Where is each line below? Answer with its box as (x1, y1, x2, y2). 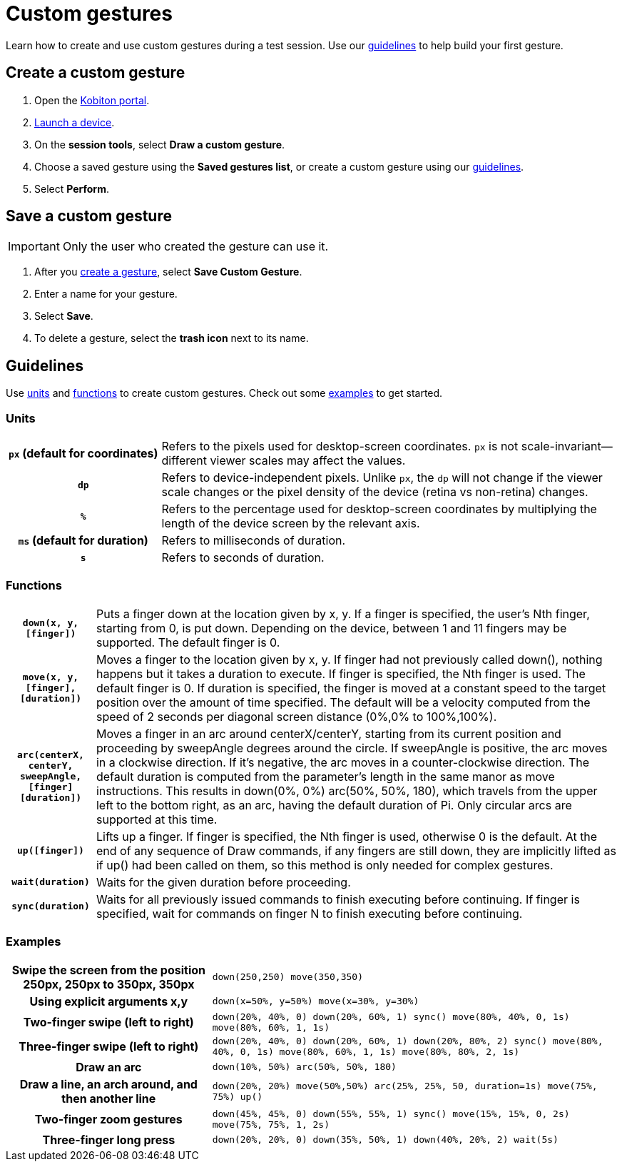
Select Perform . (34, 182, 109, 195)
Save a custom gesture (6, 207, 172, 226)
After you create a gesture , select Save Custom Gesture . (34, 266, 302, 278)
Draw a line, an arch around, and (19, 1076, 198, 1091)
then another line (61, 1091, 156, 1106)
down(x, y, (22, 617, 79, 628)
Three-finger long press (42, 1132, 175, 1147)
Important (8, 239, 60, 254)
